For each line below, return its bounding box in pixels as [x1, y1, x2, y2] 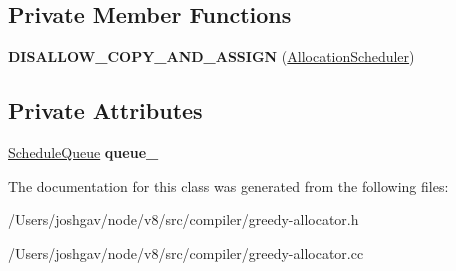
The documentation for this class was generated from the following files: [8, 175, 449, 196]
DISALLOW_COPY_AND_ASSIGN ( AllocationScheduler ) [8, 46, 415, 67]
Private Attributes [8, 95, 203, 126]
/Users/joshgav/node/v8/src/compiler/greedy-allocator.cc [8, 242, 364, 263]
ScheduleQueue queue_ [8, 142, 159, 162]
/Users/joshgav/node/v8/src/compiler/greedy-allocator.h [8, 209, 359, 230]
